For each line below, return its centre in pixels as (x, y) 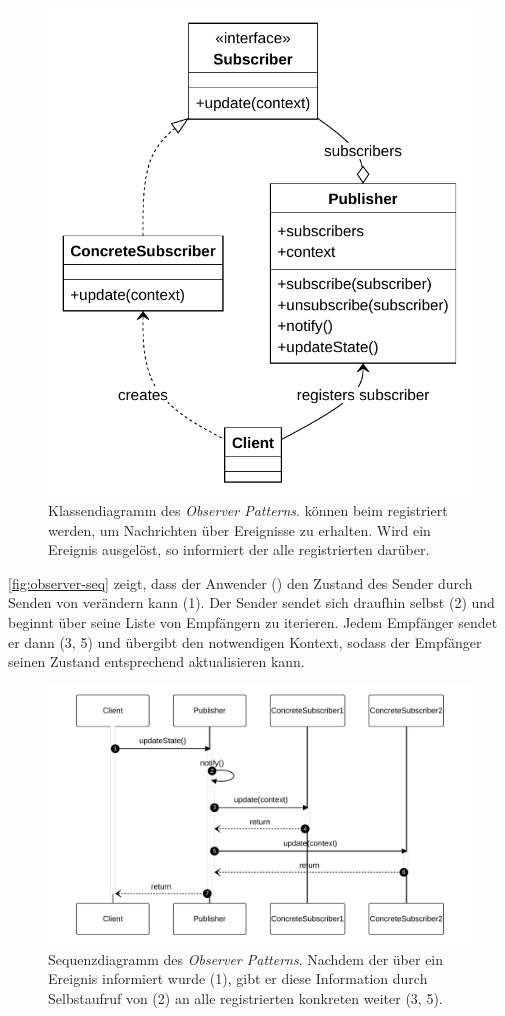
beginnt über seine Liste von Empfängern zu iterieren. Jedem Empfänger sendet (253, 621)
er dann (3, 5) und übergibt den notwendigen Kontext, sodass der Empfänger (245, 641)
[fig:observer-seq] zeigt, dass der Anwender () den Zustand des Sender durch (240, 582)
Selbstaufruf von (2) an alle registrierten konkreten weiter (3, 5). (245, 997)
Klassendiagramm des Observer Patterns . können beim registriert (248, 509)
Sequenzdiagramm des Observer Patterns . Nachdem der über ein (246, 958)
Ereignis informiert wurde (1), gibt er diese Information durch (238, 978)
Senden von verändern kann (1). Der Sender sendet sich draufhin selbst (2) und (251, 602)
